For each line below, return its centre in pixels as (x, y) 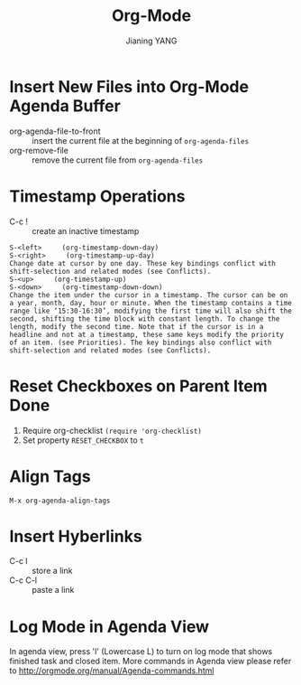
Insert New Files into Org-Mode (129, 86)
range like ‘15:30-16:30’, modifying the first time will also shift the (151, 311)
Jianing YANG (151, 41)
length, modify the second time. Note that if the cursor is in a (137, 326)
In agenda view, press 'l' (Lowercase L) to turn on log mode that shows (141, 652)
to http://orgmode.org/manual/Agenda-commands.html (112, 671)
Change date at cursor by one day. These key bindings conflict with (143, 263)
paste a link (53, 590)
